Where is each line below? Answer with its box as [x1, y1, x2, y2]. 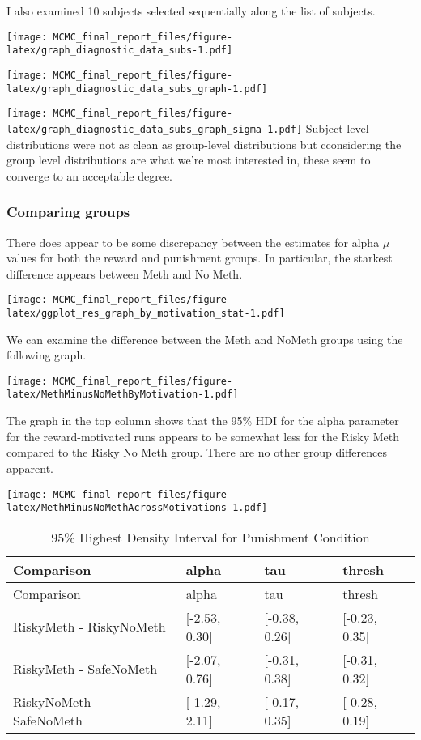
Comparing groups [6, 202, 130, 222]
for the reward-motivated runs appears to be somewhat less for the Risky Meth [6, 427, 400, 444]
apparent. [6, 459, 54, 476]
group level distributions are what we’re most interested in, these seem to [6, 151, 371, 168]
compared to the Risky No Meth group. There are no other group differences [6, 444, 387, 461]
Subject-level [305, 119, 369, 136]
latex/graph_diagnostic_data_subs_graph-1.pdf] [6, 83, 268, 95]
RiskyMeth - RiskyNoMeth [13, 617, 166, 636]
